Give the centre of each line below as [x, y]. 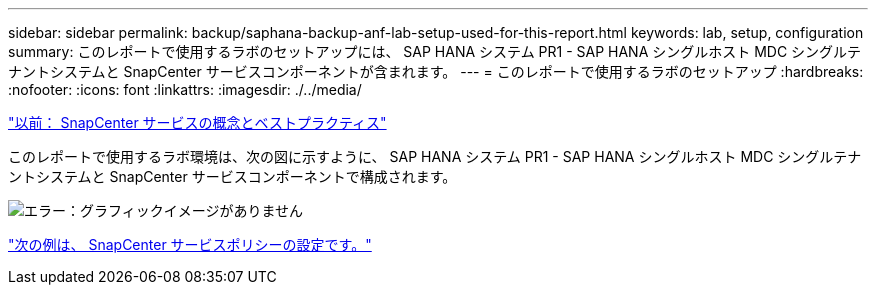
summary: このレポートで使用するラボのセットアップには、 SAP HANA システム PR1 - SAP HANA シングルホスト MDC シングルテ [435, 51]
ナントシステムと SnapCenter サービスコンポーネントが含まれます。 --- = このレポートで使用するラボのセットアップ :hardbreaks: [436, 71]
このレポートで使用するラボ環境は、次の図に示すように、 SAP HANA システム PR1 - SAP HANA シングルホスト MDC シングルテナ [435, 156]
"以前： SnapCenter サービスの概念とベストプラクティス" [197, 122]
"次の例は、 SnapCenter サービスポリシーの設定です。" [190, 244]
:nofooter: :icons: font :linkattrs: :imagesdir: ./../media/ [185, 89]
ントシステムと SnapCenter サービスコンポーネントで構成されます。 [232, 176]
